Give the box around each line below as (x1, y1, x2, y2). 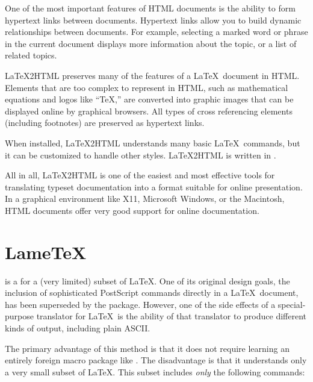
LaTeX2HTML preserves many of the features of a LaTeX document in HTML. (5, 69, 300, 81)
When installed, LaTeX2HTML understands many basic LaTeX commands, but (5, 136, 300, 149)
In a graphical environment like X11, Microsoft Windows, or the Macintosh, (5, 192, 285, 205)
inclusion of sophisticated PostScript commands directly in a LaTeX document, (5, 286, 299, 299)
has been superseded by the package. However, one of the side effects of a (5, 298, 276, 310)
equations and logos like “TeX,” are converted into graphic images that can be (5, 93, 294, 105)
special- (277, 298, 306, 310)
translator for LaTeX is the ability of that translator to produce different (36, 310, 306, 322)
